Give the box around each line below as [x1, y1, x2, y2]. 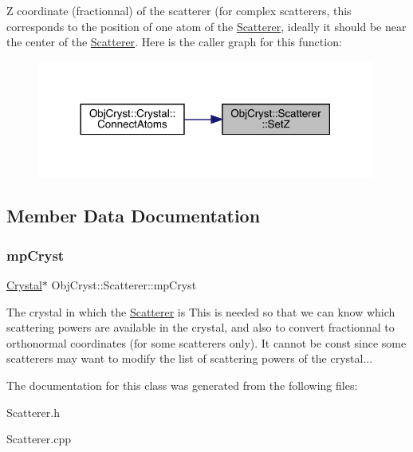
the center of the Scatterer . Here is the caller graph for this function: [6, 33, 342, 50]
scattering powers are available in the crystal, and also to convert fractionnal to [6, 319, 395, 336]
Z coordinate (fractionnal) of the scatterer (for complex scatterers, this [6, 2, 352, 18]
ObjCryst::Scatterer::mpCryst [51, 277, 197, 293]
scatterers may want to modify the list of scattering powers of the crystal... [6, 350, 373, 367]
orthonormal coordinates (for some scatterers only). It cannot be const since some [6, 334, 407, 351]
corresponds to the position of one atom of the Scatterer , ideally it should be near [6, 18, 407, 34]
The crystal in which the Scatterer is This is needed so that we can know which [6, 303, 395, 320]
